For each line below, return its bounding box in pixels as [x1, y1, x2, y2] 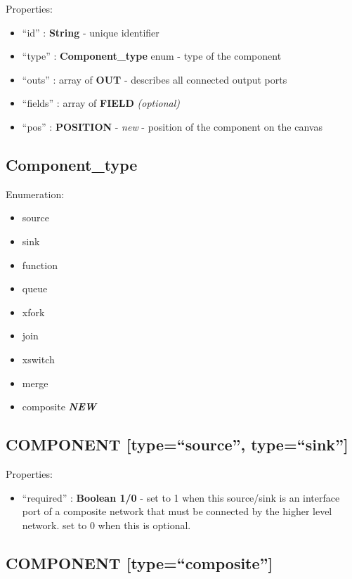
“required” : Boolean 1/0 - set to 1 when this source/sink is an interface [22, 490, 340, 505]
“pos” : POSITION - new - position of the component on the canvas [22, 119, 322, 134]
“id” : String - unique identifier [22, 25, 159, 39]
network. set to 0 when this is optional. [22, 517, 191, 532]
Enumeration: [6, 186, 65, 201]
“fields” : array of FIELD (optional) [22, 96, 181, 110]
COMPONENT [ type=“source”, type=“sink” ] [6, 434, 348, 455]
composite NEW [22, 399, 96, 414]
